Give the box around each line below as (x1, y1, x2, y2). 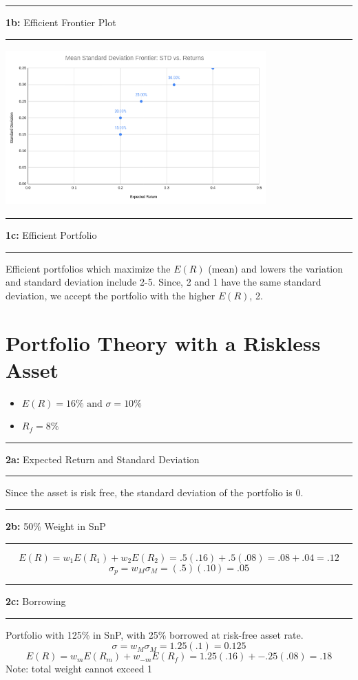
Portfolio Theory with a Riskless (6, 328, 321, 357)
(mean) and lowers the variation (208, 261, 344, 275)
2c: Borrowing (6, 594, 66, 608)
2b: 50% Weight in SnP (6, 519, 106, 533)
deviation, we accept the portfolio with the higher (6, 288, 215, 302)
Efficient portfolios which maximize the (6, 261, 171, 275)
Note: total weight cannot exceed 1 (6, 661, 153, 676)
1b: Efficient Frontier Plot (6, 15, 116, 29)
